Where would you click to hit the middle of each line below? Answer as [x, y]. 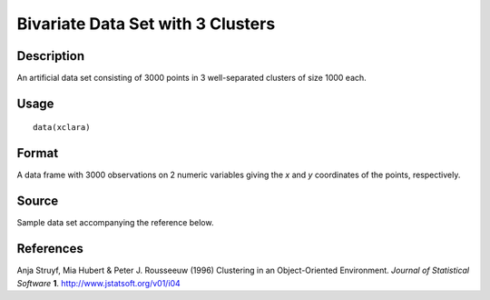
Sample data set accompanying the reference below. [115, 223]
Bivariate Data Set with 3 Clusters [146, 24]
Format [38, 153]
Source [38, 201]
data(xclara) [62, 128]
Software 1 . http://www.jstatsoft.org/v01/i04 [98, 283]
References [50, 249]
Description [51, 56]
